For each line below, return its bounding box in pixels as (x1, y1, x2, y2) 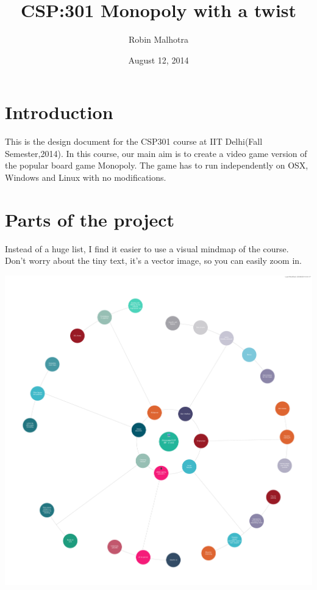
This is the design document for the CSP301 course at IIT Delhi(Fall (5, 135, 263, 148)
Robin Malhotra (129, 33, 188, 46)
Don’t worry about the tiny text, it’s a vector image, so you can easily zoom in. (5, 254, 302, 267)
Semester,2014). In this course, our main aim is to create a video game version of (5, 147, 307, 159)
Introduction (5, 100, 113, 125)
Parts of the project (5, 206, 175, 231)
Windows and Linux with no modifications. (5, 171, 166, 184)
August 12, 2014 (128, 53, 189, 66)
